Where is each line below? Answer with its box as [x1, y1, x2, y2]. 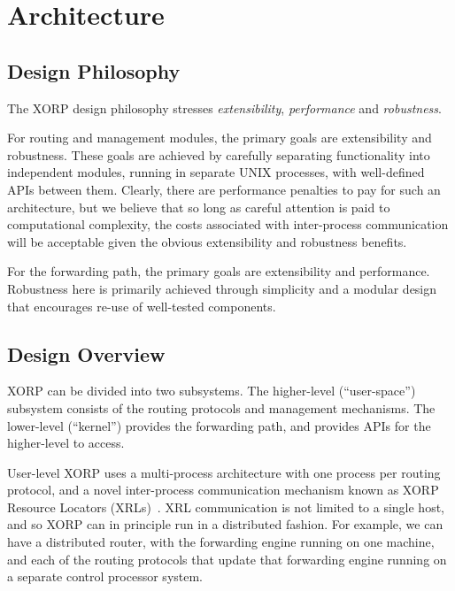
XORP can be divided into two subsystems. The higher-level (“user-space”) [7, 381, 416, 400]
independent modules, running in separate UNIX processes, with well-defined [7, 163, 425, 181]
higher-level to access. [7, 434, 125, 452]
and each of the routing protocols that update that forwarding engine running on [7, 549, 447, 568]
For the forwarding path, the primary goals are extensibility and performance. [7, 262, 430, 280]
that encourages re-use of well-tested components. [7, 296, 276, 315]
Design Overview [7, 340, 166, 367]
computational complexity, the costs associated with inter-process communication [7, 215, 449, 234]
